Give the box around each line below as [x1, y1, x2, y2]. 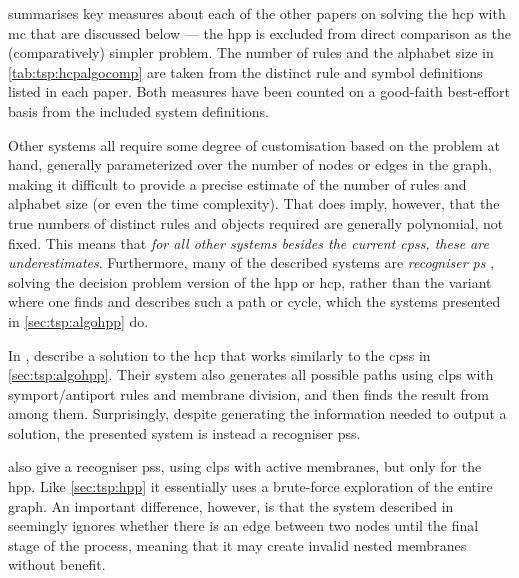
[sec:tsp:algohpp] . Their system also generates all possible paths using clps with [8, 364, 494, 385]
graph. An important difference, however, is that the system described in [8, 495, 454, 516]
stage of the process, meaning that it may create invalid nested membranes [8, 534, 467, 555]
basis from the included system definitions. [8, 100, 269, 121]
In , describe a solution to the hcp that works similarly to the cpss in [8, 344, 431, 365]
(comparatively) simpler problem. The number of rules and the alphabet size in [8, 42, 494, 63]
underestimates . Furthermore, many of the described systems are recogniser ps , [8, 252, 495, 273]
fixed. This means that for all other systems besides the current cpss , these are [8, 232, 489, 253]
